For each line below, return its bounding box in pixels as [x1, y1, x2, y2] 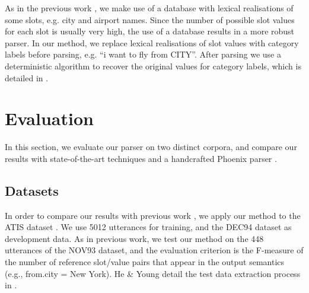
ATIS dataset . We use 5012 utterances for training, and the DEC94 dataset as [5, 221, 292, 233]
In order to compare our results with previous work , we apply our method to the [5, 209, 301, 221]
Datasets [5, 181, 59, 199]
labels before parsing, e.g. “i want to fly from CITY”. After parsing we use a [5, 48, 281, 60]
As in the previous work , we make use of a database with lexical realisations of [5, 2, 294, 14]
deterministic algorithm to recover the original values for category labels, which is [5, 59, 301, 72]
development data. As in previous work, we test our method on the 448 [5, 232, 264, 244]
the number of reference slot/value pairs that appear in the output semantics [5, 256, 285, 268]
